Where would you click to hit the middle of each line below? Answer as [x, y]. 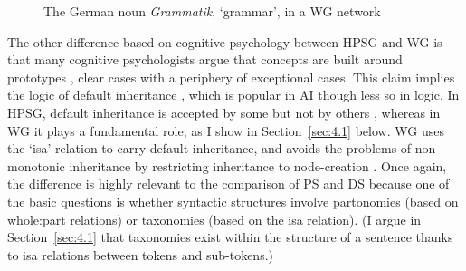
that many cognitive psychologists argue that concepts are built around [205, 59]
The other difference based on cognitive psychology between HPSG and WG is [225, 41]
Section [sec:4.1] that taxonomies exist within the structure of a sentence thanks [230, 237]
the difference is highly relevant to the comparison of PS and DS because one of [228, 184]
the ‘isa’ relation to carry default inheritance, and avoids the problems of [209, 148]
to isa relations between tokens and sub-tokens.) [141, 254]
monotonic [36, 165]
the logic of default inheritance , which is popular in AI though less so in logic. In [233, 95]
